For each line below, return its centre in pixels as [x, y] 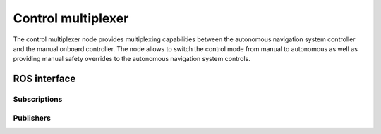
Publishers [32, 118]
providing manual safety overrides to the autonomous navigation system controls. [132, 59]
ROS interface [44, 79]
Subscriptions [38, 100]
